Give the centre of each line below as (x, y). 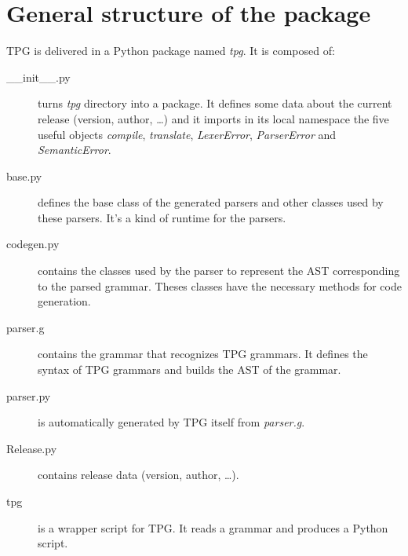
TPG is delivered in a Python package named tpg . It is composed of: (171, 51)
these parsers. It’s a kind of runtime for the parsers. (162, 217)
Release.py (32, 448)
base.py (24, 176)
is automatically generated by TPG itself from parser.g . (171, 422)
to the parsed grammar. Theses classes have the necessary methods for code (220, 285)
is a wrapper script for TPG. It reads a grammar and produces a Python (213, 527)
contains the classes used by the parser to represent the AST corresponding (219, 271)
